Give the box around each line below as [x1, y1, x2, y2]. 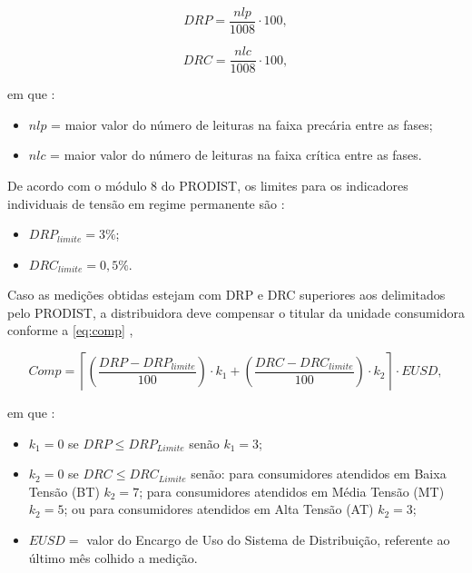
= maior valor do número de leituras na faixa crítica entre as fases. [50, 145, 422, 164]
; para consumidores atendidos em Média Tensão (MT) [139, 481, 445, 500]
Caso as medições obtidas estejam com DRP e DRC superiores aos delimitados [7, 285, 446, 304]
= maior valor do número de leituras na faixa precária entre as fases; [51, 114, 433, 133]
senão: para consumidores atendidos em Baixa [191, 464, 447, 483]
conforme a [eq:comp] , [7, 321, 133, 340]
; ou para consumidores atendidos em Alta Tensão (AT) [64, 499, 374, 519]
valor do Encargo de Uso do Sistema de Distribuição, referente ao [86, 530, 450, 549]
